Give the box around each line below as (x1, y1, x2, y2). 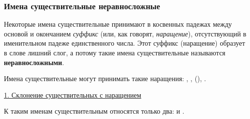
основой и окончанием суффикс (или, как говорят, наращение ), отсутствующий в (4, 28, 247, 38)
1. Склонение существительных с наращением (4, 89, 142, 100)
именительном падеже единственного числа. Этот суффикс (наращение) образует (4, 38, 245, 48)
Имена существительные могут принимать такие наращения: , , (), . (4, 73, 206, 84)
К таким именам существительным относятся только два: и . (4, 106, 185, 116)
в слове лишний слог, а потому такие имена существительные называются (4, 48, 226, 57)
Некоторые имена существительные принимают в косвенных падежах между (4, 19, 232, 29)
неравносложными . (4, 57, 64, 67)
